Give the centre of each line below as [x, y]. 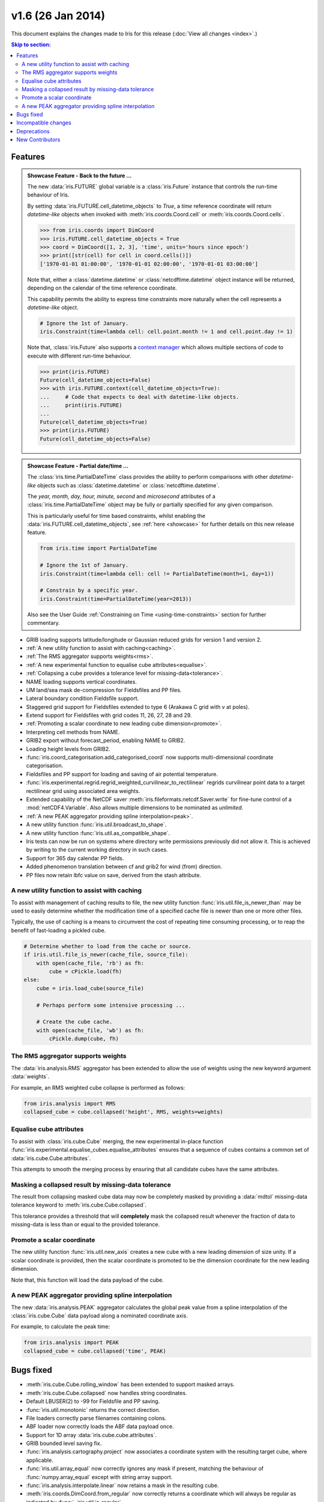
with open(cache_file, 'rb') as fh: [90, 963]
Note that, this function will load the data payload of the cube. [88, 1280]
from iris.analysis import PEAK [71, 1342]
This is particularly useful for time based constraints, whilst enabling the [116, 515]
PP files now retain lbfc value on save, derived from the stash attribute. [114, 875]
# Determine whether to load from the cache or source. [108, 946]
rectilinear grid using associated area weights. [83, 791]
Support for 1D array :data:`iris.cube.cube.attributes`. [91, 1435]
